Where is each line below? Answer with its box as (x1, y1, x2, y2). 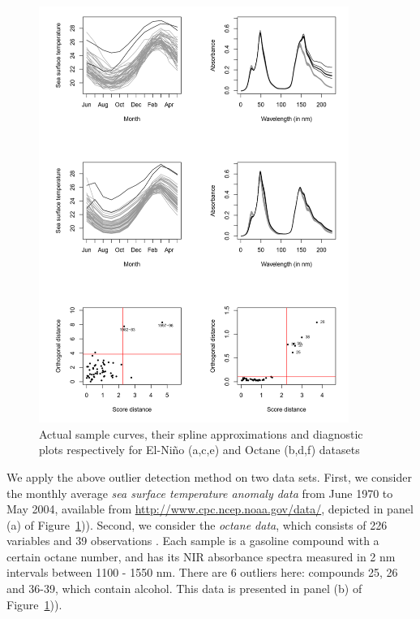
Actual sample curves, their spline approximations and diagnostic (39, 425, 363, 442)
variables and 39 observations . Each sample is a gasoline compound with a (6, 532, 379, 549)
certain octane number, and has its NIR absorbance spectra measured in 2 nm (6, 548, 396, 565)
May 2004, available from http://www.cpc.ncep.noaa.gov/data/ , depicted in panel (6, 500, 414, 517)
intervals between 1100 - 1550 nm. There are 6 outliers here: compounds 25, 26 (6, 564, 398, 581)
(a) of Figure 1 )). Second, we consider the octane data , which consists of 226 (6, 516, 388, 533)
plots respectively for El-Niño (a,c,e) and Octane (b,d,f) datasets (39, 441, 360, 458)
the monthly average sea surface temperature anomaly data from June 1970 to (6, 484, 393, 501)
